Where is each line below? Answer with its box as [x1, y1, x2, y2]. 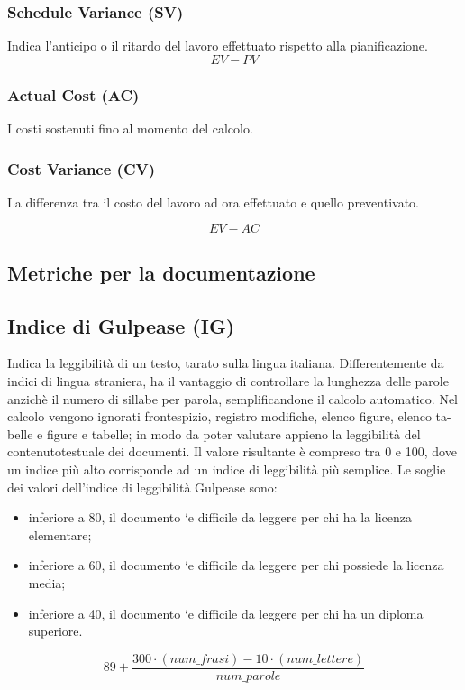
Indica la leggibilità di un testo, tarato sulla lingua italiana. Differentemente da [7, 354, 444, 373]
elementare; [28, 525, 92, 544]
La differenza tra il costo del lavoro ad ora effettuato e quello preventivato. [7, 192, 419, 211]
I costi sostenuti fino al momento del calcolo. [7, 119, 253, 138]
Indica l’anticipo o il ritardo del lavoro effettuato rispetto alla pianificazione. [7, 36, 428, 55]
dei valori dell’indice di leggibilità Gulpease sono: [7, 477, 278, 496]
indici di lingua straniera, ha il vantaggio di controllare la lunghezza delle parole [7, 372, 449, 391]
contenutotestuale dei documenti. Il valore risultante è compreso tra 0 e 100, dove [7, 442, 457, 461]
